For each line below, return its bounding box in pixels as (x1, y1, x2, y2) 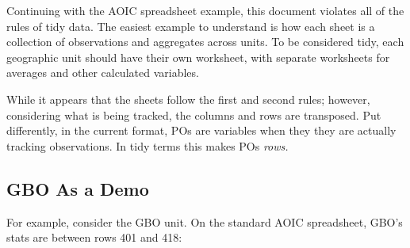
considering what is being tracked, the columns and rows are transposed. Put (6, 106, 381, 123)
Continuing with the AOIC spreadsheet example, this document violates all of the (6, 2, 404, 18)
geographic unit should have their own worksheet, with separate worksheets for (6, 48, 390, 65)
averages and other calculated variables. (6, 64, 199, 81)
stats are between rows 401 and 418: (6, 229, 182, 246)
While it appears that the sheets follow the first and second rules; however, (6, 90, 370, 107)
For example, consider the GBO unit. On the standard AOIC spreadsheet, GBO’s (6, 213, 403, 230)
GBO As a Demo (6, 176, 149, 200)
